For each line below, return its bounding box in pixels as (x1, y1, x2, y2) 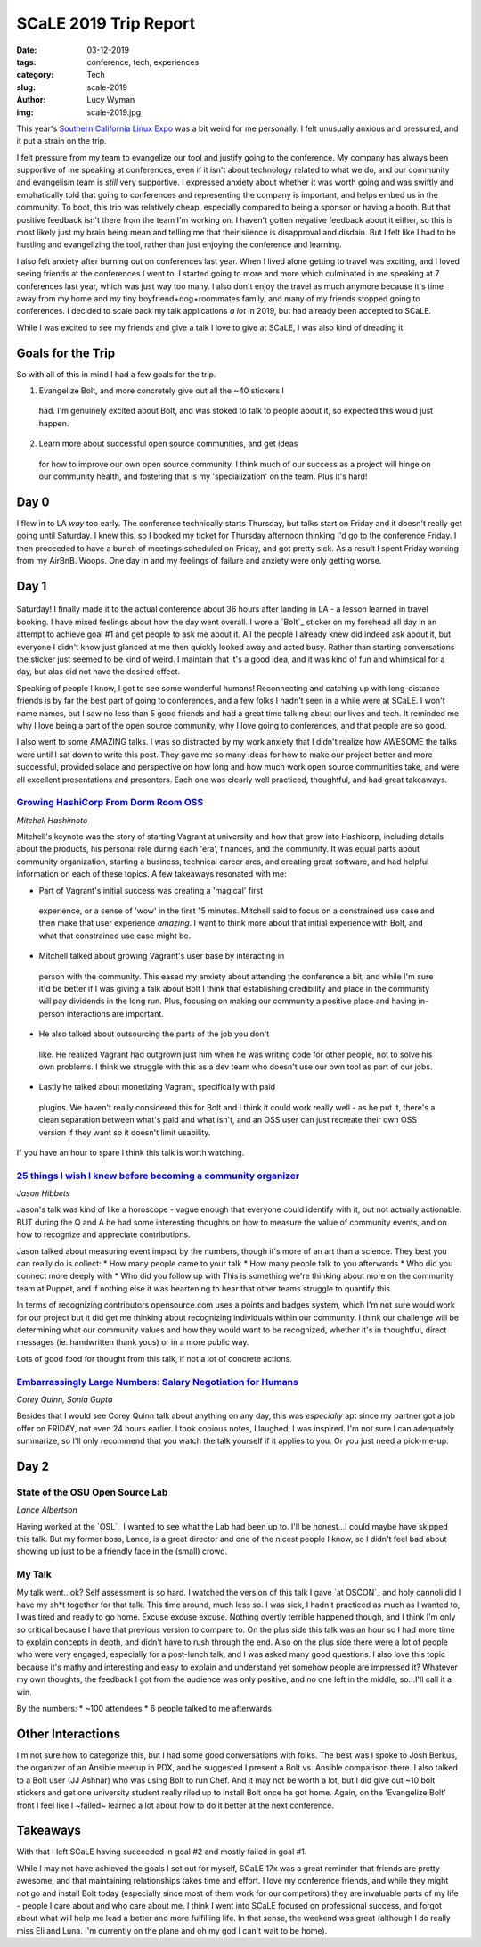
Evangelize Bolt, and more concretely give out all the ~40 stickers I (38, 385, 285, 396)
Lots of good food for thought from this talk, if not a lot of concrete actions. (16, 1353, 293, 1364)
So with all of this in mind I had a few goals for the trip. (16, 368, 216, 379)
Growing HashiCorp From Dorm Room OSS (16, 796, 204, 809)
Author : (16, 95, 46, 105)
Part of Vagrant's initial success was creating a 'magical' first (38, 885, 264, 895)
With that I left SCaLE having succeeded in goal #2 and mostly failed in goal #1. (16, 1846, 307, 1857)
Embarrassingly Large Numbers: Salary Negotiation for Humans (16, 1375, 298, 1388)
